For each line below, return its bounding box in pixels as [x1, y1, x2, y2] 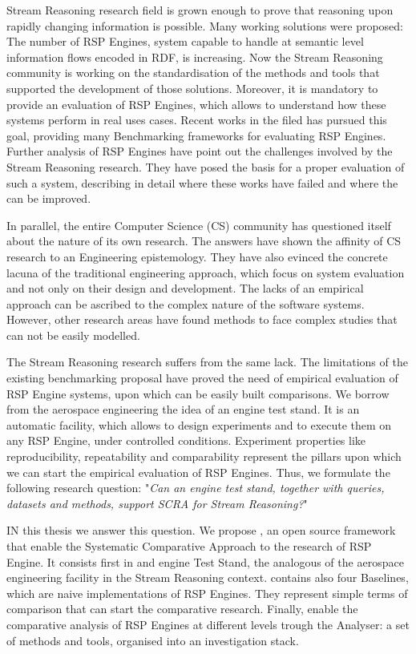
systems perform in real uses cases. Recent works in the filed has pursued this [6, 111, 387, 128]
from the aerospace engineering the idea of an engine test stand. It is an [6, 401, 360, 418]
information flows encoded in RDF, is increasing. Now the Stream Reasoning [6, 48, 383, 65]
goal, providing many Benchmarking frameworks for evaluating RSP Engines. [6, 127, 386, 143]
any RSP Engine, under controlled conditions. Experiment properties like [6, 432, 366, 449]
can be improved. [6, 190, 91, 207]
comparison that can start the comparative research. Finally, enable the [6, 600, 358, 617]
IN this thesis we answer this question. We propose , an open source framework [6, 522, 396, 539]
